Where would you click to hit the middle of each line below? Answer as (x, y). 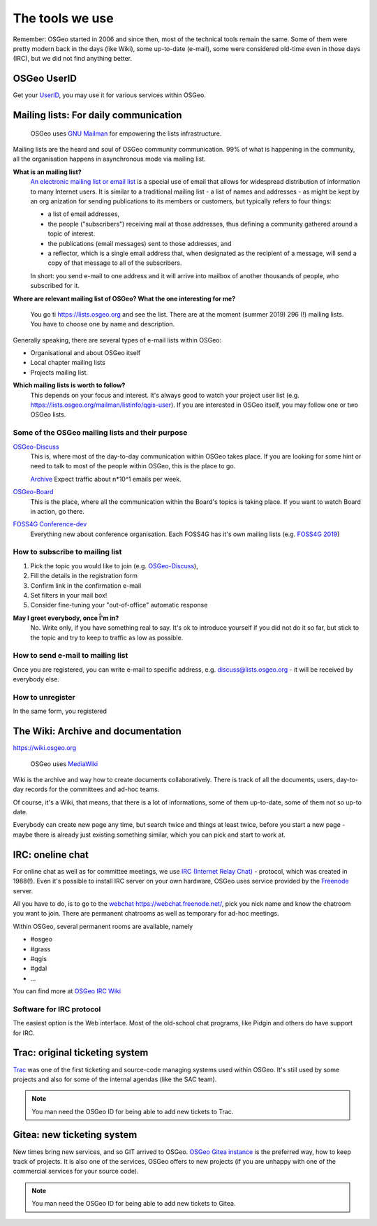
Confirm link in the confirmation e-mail (86, 585)
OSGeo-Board (33, 492)
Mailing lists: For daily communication (97, 115)
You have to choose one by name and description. (103, 324)
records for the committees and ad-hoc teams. (93, 789)
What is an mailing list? (47, 172)
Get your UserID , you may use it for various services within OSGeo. (109, 95)
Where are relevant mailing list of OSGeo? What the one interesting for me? (124, 298)
